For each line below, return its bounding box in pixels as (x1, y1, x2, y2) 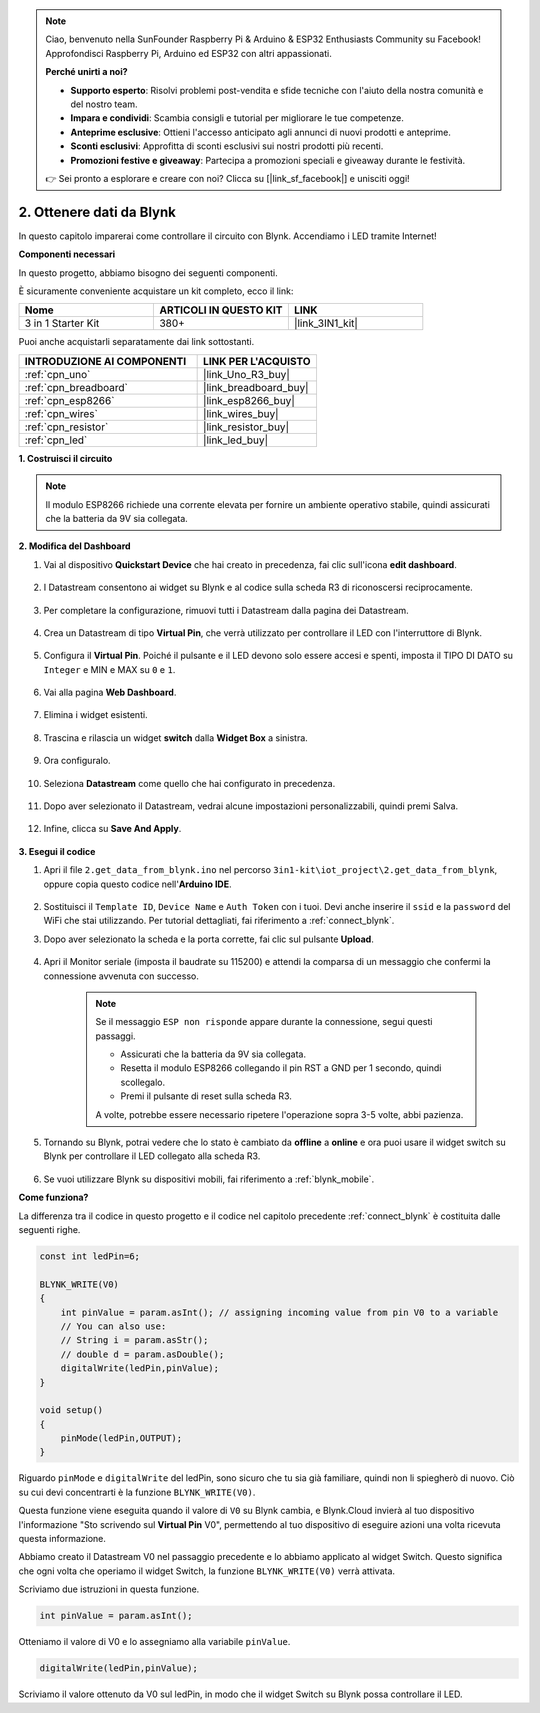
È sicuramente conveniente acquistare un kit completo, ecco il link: (18, 285, 294, 297)
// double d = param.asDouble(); (60, 1348, 225, 1360)
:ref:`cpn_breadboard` (24, 380, 129, 394)
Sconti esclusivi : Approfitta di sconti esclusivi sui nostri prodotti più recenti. (70, 140, 384, 152)
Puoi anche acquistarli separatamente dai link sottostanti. (18, 336, 255, 348)
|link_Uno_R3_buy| (203, 367, 290, 381)
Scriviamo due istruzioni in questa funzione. (18, 1583, 200, 1595)
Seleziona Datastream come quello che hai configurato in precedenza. (43, 777, 336, 789)
